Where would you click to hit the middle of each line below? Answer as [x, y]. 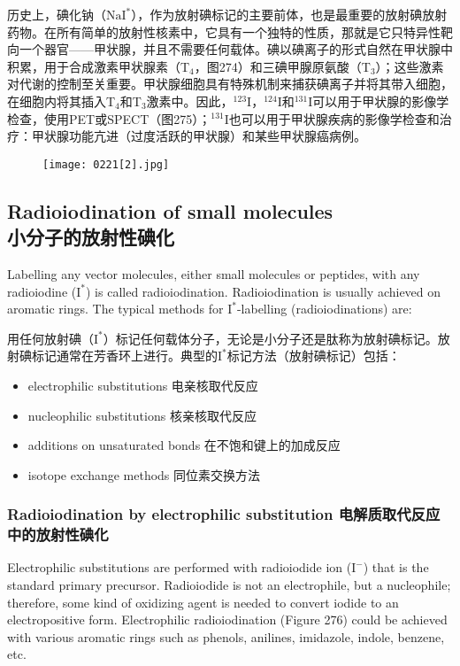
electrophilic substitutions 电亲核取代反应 [143, 385]
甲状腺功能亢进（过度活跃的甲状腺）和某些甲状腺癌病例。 [199, 136]
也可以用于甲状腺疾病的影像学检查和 [334, 118]
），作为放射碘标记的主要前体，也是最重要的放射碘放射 [289, 14]
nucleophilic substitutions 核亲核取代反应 [142, 415]
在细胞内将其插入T [61, 101]
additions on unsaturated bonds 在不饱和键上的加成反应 [184, 445]
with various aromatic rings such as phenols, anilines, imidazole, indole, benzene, [226, 636]
